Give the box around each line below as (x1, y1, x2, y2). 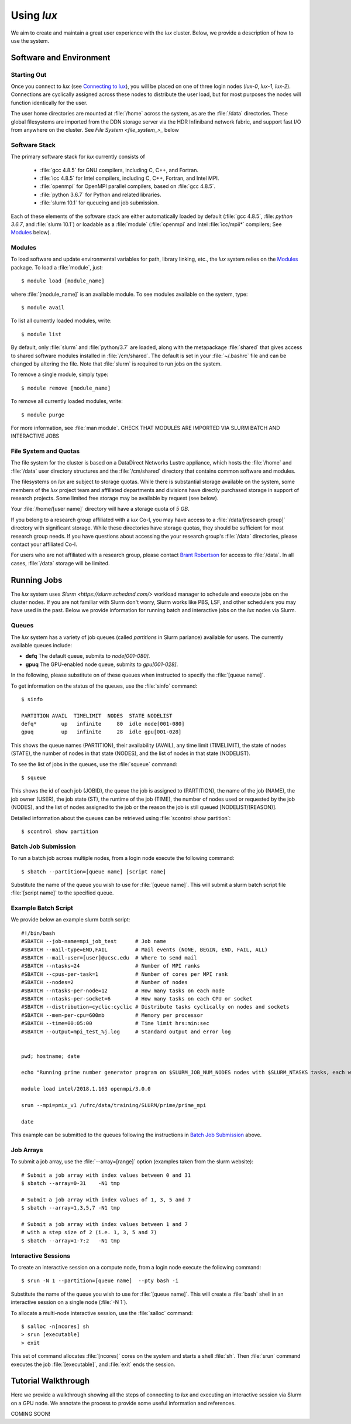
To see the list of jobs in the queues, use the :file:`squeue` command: (11, 760, 178, 767)
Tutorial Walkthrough (11, 1376, 90, 1386)
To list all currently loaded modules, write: (11, 317, 112, 325)
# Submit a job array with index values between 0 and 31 (21, 1172, 191, 1179)
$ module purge (21, 411, 65, 418)
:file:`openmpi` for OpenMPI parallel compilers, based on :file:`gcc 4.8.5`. (40, 183, 216, 190)
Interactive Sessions (11, 1251, 71, 1259)
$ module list (21, 331, 61, 337)
